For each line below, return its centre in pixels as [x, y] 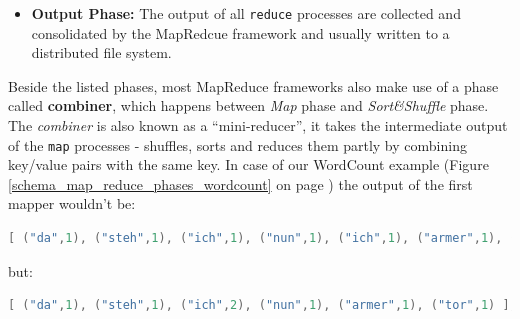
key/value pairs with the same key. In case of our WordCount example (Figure [248, 164]
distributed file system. [101, 52]
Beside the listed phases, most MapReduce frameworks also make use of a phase [253, 85]
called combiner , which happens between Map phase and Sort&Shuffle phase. [248, 105]
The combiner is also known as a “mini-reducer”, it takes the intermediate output [258, 125]
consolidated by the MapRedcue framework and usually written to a [240, 32]
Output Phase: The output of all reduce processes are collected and [246, 13]
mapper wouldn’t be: [72, 203]
